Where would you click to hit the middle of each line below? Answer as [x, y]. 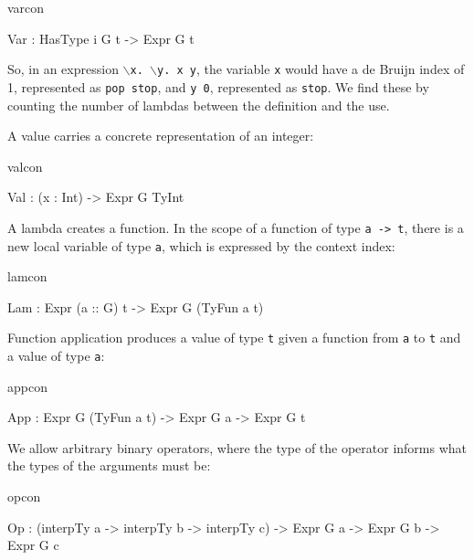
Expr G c [33, 545]
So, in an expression [63, 69]
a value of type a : [56, 356]
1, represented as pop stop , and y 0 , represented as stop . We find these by [218, 86]
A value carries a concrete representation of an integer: [161, 136]
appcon [27, 386]
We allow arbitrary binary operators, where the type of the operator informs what [237, 447]
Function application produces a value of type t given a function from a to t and [234, 338]
